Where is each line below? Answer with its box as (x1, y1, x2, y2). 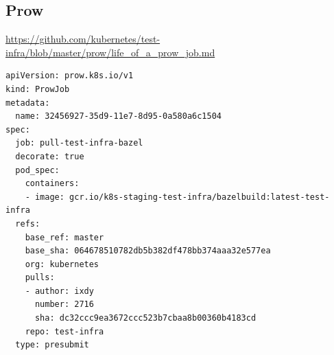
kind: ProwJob (5, 84, 70, 94)
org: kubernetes (25, 259, 99, 269)
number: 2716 (34, 299, 94, 310)
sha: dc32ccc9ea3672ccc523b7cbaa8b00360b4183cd (34, 313, 257, 323)
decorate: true (15, 151, 84, 161)
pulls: (25, 273, 55, 283)
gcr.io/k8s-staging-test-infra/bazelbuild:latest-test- (69, 192, 330, 202)
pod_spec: (15, 165, 60, 175)
